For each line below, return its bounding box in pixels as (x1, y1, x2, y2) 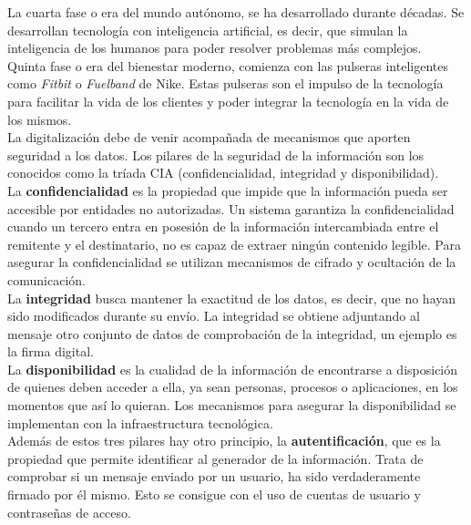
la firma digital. (7, 342, 94, 361)
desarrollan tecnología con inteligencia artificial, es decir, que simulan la (7, 20, 408, 39)
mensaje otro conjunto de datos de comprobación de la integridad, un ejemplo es (7, 324, 457, 343)
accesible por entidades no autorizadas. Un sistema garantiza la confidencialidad (7, 199, 455, 218)
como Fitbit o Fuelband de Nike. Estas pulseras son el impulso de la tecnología (7, 74, 444, 93)
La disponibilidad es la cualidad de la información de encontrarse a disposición (7, 359, 458, 378)
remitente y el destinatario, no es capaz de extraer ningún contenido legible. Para (7, 234, 461, 253)
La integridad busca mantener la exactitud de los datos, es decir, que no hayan (7, 288, 456, 307)
